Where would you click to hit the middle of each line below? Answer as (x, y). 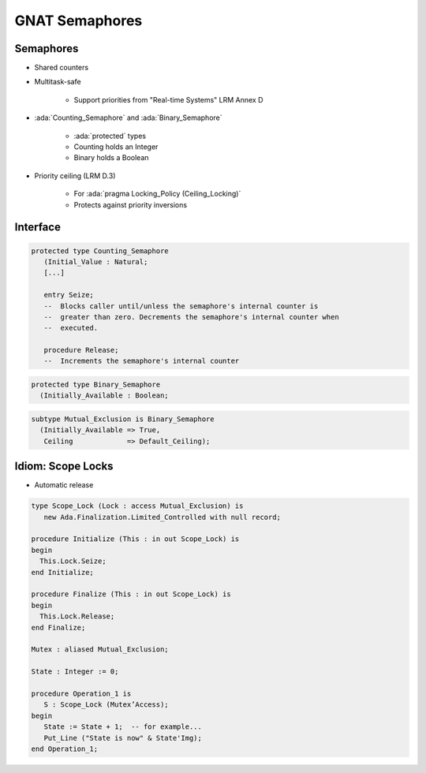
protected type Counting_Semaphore (100, 251)
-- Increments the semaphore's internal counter (142, 361)
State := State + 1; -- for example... (123, 727)
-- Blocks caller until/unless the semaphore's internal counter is (181, 306)
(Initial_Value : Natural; (96, 261)
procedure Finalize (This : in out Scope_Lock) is (131, 594)
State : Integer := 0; (75, 672)
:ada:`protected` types (110, 136)
